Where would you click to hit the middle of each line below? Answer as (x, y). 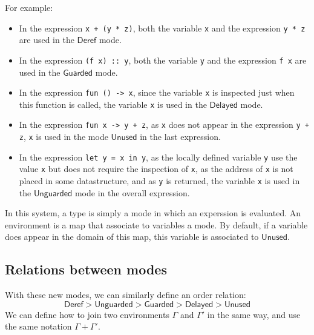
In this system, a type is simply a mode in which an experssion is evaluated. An (153, 213)
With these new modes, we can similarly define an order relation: (126, 295)
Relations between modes (86, 269)
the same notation (38, 326)
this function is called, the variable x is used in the (113, 104)
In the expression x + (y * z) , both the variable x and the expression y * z (162, 28)
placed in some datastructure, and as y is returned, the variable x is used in (159, 181)
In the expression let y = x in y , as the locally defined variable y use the (158, 157)
